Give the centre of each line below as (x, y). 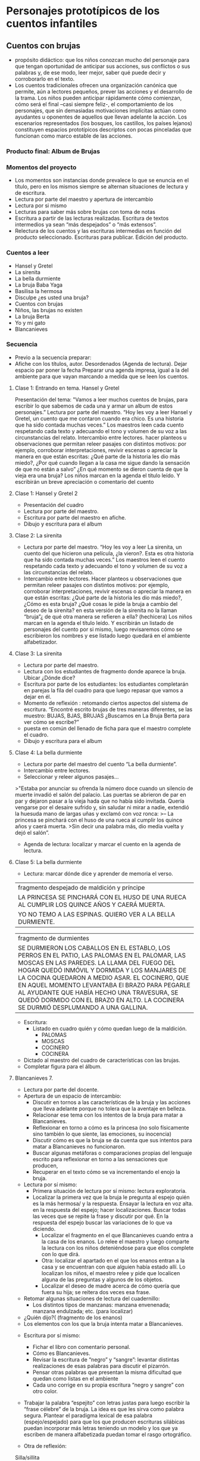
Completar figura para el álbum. (63, 1066)
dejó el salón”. (32, 832)
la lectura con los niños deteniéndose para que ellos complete (118, 1248)
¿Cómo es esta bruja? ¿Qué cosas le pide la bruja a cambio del (101, 604)
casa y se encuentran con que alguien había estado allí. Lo (113, 1267)
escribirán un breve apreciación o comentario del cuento (84, 481)
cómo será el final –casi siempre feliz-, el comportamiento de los (94, 104)
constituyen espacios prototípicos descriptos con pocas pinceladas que (103, 130)
